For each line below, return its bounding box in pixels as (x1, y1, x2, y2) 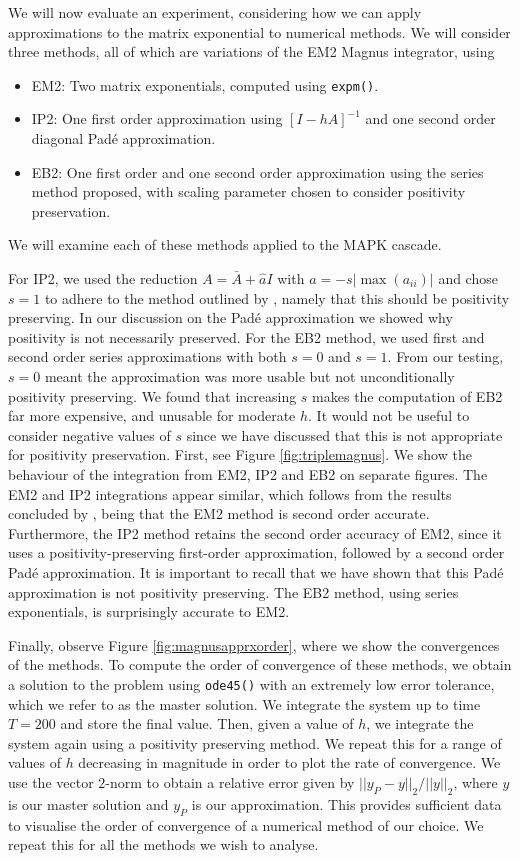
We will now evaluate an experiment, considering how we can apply (8, 2, 422, 22)
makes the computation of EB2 (312, 385, 503, 406)
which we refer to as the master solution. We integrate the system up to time (8, 693, 481, 714)
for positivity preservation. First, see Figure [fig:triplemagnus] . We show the (8, 444, 472, 465)
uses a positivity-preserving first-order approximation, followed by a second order (8, 542, 505, 563)
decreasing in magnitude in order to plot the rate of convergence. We (78, 752, 501, 773)
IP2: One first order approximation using (31, 108, 283, 129)
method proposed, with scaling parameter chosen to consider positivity (31, 181, 466, 202)
